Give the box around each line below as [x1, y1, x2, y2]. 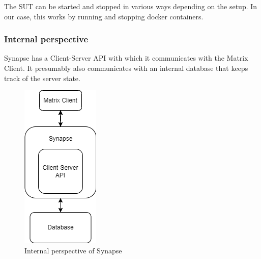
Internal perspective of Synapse [24, 245, 122, 255]
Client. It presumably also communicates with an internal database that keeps [4, 63, 248, 73]
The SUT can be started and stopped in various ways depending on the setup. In [4, 1, 257, 11]
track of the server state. [4, 72, 80, 83]
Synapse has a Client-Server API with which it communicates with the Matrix [4, 53, 248, 63]
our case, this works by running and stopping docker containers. [4, 11, 204, 21]
